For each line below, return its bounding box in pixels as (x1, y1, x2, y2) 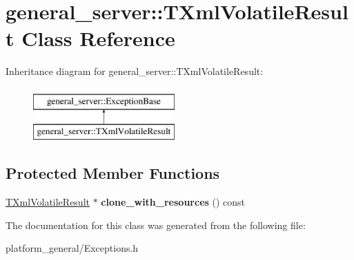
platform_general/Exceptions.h (6, 241, 139, 255)
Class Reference (21, 24, 175, 52)
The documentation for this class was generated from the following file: (6, 217, 306, 232)
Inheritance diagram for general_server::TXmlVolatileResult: (6, 64, 264, 78)
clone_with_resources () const (101, 195, 246, 209)
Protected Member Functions (6, 162, 220, 184)
